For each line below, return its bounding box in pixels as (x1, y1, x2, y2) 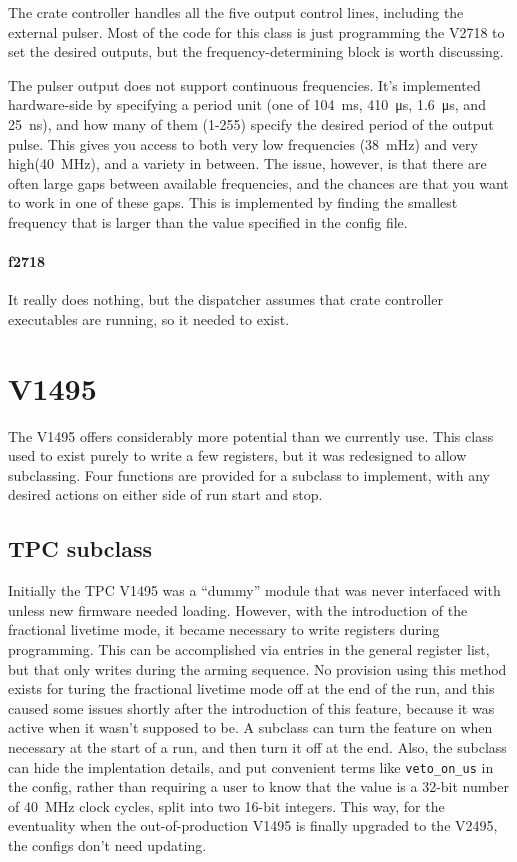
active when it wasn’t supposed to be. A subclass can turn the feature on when (8, 717, 493, 738)
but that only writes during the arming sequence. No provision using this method (8, 658, 507, 679)
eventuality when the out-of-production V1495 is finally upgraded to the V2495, (8, 815, 498, 836)
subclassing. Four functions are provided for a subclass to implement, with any (8, 464, 490, 485)
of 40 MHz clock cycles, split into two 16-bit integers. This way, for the (8, 795, 445, 816)
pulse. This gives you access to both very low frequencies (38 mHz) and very (8, 133, 478, 154)
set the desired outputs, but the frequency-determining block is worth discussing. (8, 41, 504, 62)
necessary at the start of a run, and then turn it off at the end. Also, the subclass (8, 736, 507, 757)
